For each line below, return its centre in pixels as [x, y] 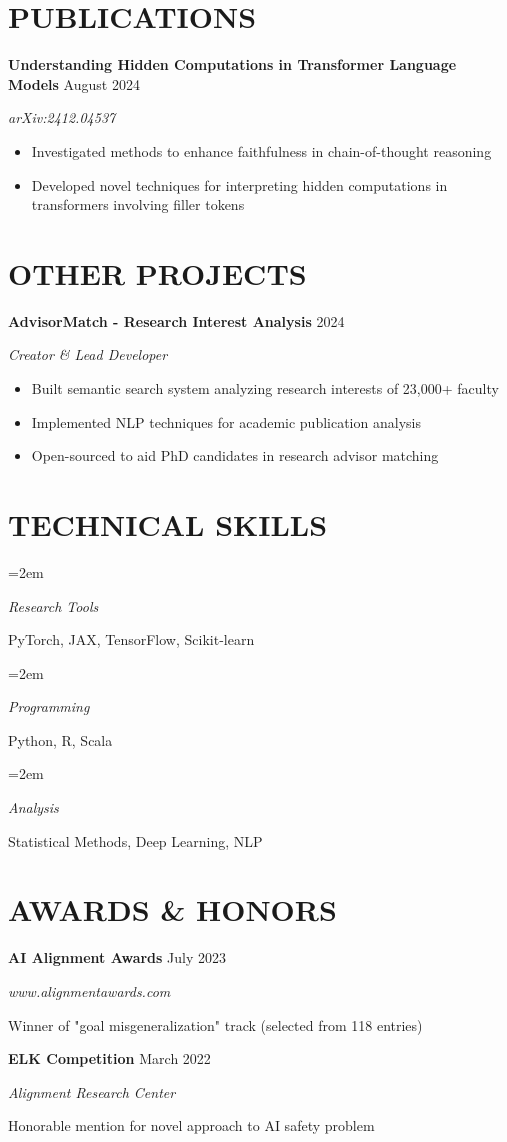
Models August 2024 [74, 83]
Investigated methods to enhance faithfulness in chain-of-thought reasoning [261, 150]
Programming [49, 706]
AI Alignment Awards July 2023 [117, 957]
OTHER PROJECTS [157, 272]
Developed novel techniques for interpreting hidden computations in [239, 184]
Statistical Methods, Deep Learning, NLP [135, 840]
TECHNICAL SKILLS [168, 523]
